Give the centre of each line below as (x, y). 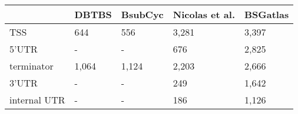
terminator (32, 66)
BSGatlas (266, 14)
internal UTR (37, 100)
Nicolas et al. (204, 14)
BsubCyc (142, 14)
